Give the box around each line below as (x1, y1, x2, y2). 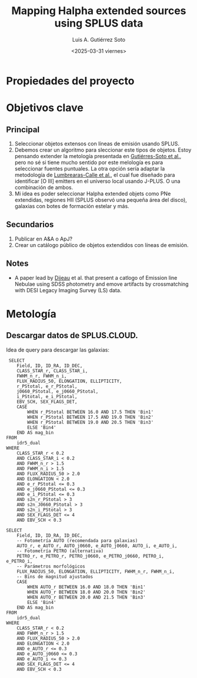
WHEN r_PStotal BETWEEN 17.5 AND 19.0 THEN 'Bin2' (27, 414, 154, 420)
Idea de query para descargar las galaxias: (6, 346, 110, 353)
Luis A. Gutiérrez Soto (72, 36, 125, 43)
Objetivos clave (6, 101, 84, 115)
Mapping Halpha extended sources (11, 4, 186, 18)
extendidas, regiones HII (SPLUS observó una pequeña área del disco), (14, 196, 187, 203)
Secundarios (6, 219, 54, 230)
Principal (6, 125, 40, 135)
